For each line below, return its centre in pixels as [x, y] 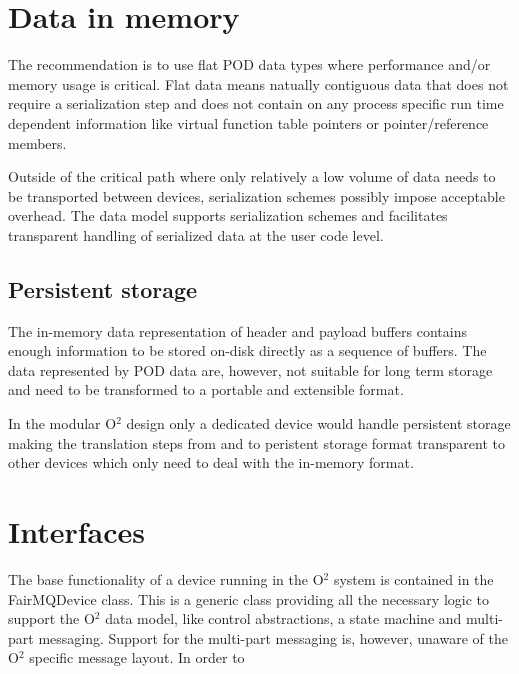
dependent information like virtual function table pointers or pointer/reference [248, 122]
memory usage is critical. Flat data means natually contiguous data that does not [258, 83]
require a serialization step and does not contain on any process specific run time [256, 103]
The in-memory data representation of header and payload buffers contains [237, 330]
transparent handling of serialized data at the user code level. [196, 234]
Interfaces [77, 531]
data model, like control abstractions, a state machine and [283, 618]
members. [37, 142]
